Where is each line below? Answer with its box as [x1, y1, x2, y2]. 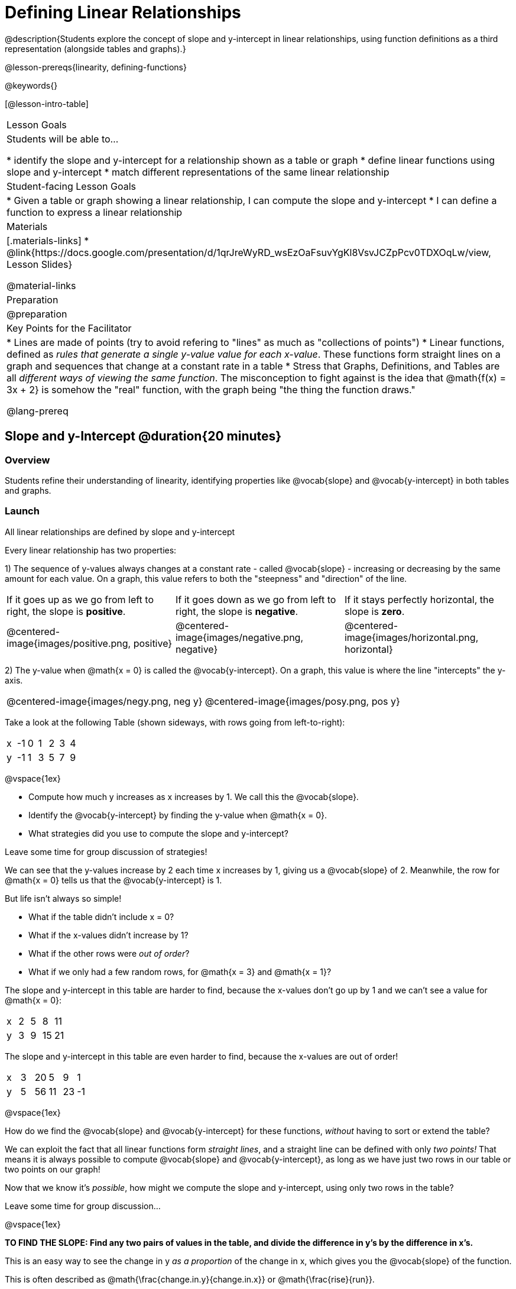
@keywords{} [5, 80, 58, 90]
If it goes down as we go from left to [175, 593, 336, 605]
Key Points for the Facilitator [7, 322, 132, 334]
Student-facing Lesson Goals [7, 180, 137, 192]
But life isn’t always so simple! [5, 893, 122, 903]
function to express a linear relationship [7, 206, 183, 218]
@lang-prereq [7, 404, 69, 417]
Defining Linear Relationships [5, 2, 241, 22]
